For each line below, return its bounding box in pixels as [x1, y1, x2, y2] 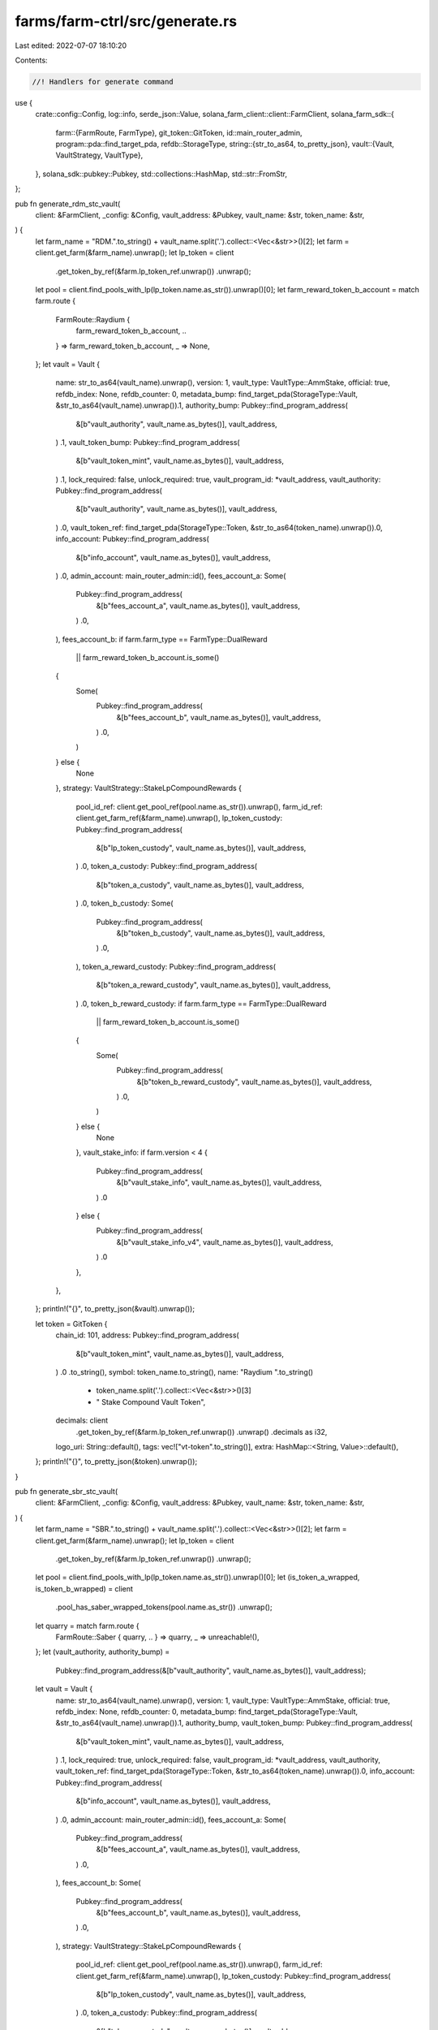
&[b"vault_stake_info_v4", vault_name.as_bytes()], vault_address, [116, 1237, 334, 1246]
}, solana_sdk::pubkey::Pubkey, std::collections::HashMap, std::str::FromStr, [35, 169, 288, 179]
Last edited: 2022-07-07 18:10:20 [15, 41, 127, 50]
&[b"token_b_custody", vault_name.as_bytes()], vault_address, [116, 928, 325, 938]
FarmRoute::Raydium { [55, 314, 131, 324]
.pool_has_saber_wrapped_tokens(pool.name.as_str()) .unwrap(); [55, 1602, 273, 1612]
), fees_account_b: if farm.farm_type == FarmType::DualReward [55, 634, 268, 644]
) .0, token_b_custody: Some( [75, 898, 174, 909]
